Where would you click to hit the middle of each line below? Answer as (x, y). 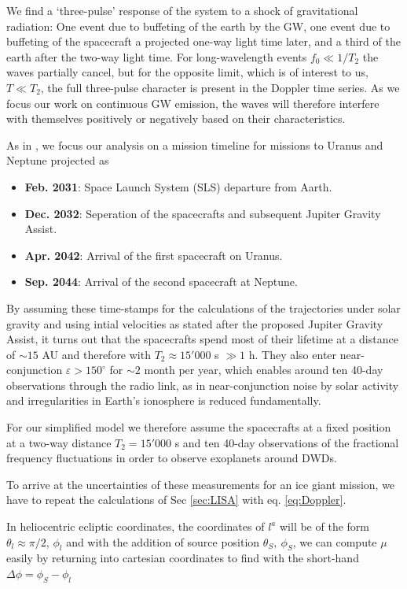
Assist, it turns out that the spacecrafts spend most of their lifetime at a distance (202, 339)
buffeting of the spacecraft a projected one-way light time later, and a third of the (203, 41)
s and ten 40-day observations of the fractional (287, 442)
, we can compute (335, 541)
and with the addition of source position (163, 541)
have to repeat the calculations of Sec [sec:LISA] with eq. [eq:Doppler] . (176, 500)
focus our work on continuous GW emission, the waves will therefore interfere (193, 103)
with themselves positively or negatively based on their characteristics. (176, 119)
